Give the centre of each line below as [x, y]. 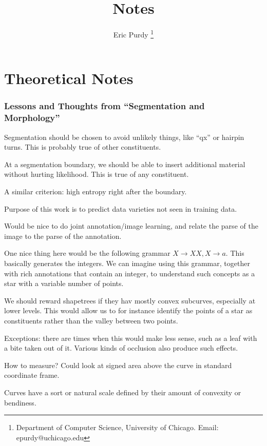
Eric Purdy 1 [133, 34]
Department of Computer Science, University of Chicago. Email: [117, 427]
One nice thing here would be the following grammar [87, 253]
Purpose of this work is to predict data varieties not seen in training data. [121, 208]
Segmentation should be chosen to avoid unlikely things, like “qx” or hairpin [124, 137]
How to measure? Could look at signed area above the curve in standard [118, 365]
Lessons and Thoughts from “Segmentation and [104, 106]
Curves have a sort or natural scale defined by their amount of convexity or [123, 392]
